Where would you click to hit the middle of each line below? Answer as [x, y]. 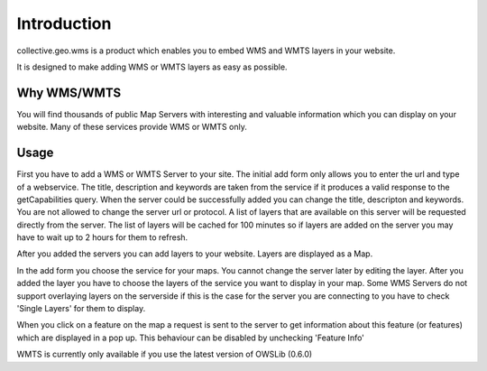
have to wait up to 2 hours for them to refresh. [102, 237]
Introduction [64, 23]
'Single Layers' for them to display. [81, 309]
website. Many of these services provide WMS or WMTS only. [132, 127]
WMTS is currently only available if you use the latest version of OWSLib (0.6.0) [165, 354]
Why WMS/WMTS [69, 93]
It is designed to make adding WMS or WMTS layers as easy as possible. [152, 67]
